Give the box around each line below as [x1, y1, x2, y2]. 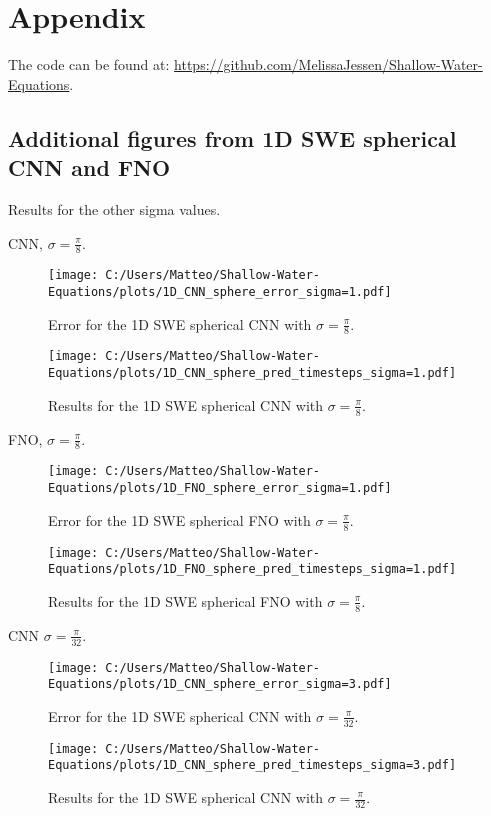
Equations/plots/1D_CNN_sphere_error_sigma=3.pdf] [48, 677, 392, 692]
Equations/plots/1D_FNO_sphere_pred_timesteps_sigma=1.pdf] [48, 562, 457, 577]
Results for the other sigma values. [8, 198, 221, 219]
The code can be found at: [8, 54, 170, 75]
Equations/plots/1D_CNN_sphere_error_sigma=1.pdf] [48, 284, 392, 299]
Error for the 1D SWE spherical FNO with [48, 509, 311, 530]
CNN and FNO [8, 152, 171, 183]
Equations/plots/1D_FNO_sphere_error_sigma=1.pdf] [48, 481, 392, 496]
